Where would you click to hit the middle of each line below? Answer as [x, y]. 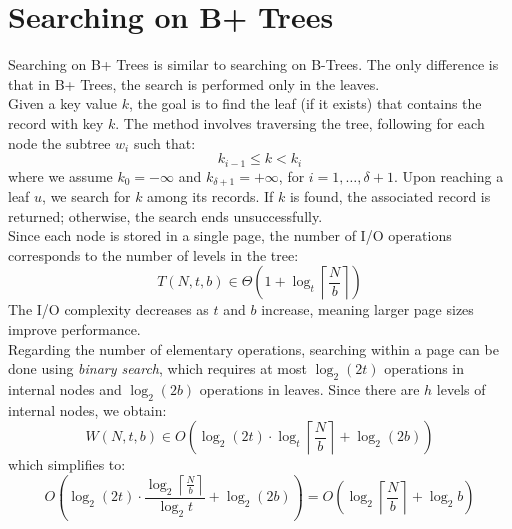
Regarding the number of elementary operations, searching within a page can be [253, 348]
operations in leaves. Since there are [309, 388]
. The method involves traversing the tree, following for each [300, 122]
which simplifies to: [67, 464]
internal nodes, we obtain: [87, 409]
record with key [56, 122]
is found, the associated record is [390, 196]
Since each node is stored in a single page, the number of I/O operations [230, 235]
